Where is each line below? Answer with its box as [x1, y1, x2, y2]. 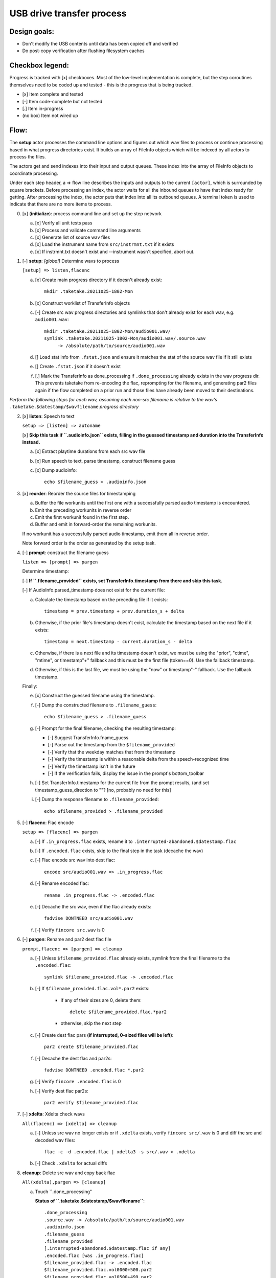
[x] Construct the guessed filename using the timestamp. [35, 693, 155, 699]
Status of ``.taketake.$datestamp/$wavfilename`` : [35, 1198, 145, 1204]
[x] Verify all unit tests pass [35, 220, 93, 226]
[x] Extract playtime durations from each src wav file [35, 448, 146, 454]
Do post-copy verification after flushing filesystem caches [22, 48, 145, 54]
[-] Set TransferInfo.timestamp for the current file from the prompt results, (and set [35, 780, 210, 786]
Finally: [22, 683, 38, 690]
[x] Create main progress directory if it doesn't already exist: [35, 277, 162, 283]
